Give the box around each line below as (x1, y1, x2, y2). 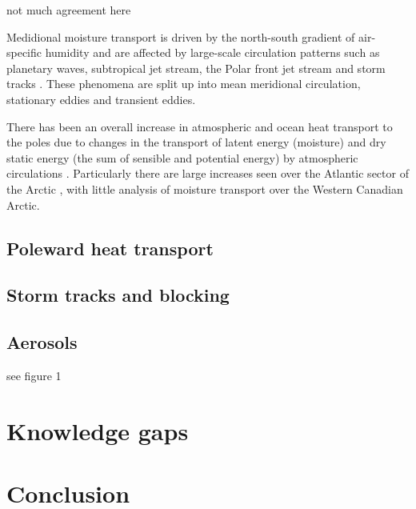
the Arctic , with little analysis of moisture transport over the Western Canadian (6, 180, 403, 197)
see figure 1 (6, 367, 62, 383)
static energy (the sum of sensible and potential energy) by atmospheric (6, 149, 358, 166)
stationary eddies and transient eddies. (6, 90, 196, 107)
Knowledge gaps (6, 414, 189, 447)
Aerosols (6, 330, 78, 355)
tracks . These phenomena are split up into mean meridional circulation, (6, 75, 361, 92)
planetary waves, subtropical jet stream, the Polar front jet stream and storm (6, 59, 386, 76)
